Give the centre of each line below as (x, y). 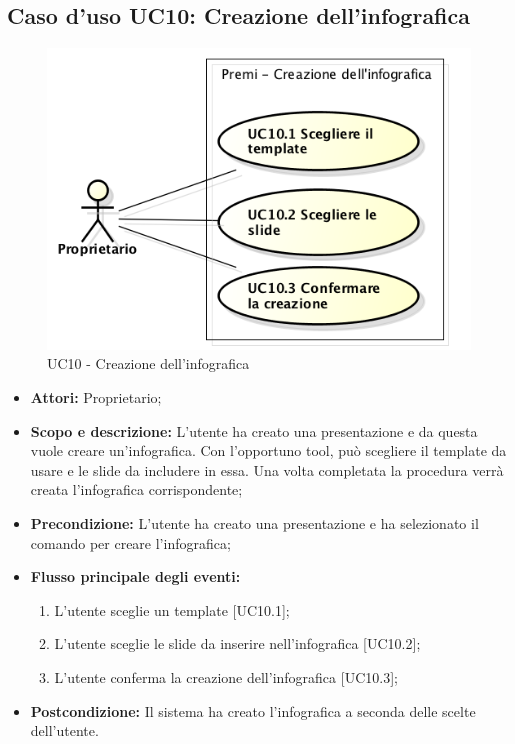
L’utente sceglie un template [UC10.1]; (172, 609)
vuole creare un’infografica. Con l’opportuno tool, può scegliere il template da (268, 450)
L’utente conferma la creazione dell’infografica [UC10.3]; (226, 677)
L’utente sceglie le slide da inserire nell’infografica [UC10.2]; (237, 643)
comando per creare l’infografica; (130, 542)
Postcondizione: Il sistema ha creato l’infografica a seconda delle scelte (253, 710)
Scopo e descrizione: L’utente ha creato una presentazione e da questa (254, 430)
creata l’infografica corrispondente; (136, 489)
